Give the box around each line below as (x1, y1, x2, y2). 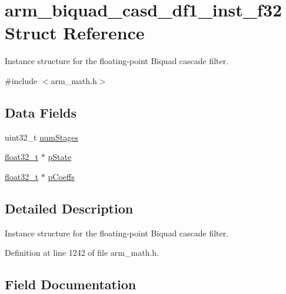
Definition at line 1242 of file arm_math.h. (5, 246, 159, 259)
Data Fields (5, 103, 77, 121)
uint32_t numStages (5, 131, 78, 143)
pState (48, 151, 72, 163)
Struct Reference (5, 21, 145, 45)
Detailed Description (5, 199, 134, 217)
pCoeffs (48, 170, 75, 182)
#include (5, 74, 38, 86)
